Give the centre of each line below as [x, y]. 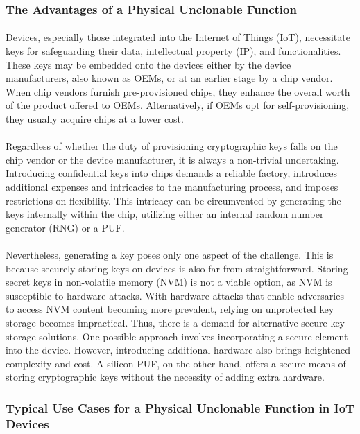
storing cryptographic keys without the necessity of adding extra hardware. [165, 377]
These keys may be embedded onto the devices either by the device [148, 64]
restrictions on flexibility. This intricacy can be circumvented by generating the [173, 200]
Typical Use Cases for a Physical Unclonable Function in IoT [180, 407]
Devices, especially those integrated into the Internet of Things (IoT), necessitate [178, 37]
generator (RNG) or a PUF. [65, 227]
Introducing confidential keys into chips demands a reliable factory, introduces [172, 173]
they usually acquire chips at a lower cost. [95, 119]
